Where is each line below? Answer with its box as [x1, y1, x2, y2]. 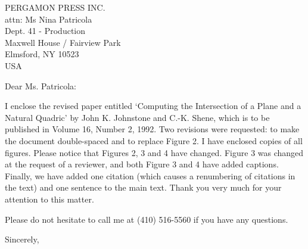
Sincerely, [5, 233, 39, 245]
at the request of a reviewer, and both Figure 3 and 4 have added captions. [5, 158, 279, 170]
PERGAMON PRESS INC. [5, 1, 105, 13]
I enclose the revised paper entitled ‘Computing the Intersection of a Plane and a [5, 99, 301, 112]
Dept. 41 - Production [5, 24, 86, 37]
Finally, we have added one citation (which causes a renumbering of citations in [5, 169, 295, 182]
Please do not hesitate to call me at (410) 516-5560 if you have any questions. [5, 213, 288, 225]
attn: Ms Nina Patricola [5, 13, 92, 25]
